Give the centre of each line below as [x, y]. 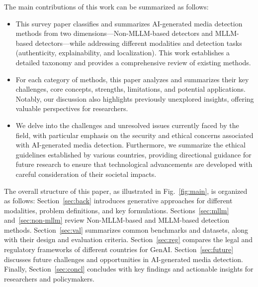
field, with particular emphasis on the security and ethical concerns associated [134, 135]
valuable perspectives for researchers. [72, 108]
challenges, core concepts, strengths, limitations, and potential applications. [130, 89]
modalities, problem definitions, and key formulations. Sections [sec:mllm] [117, 210]
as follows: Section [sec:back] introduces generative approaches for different [118, 201]
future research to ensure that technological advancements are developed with [134, 164]
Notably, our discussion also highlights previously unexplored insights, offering [135, 98]
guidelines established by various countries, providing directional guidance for [133, 154]
